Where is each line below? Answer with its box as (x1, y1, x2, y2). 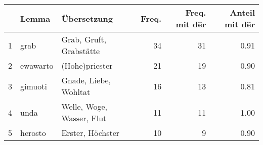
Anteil (230, 7, 255, 18)
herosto (20, 127, 46, 138)
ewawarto (20, 60, 54, 71)
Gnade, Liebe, (61, 74, 111, 86)
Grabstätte (61, 45, 100, 57)
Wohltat (61, 86, 91, 98)
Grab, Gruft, (61, 33, 107, 45)
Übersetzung (61, 12, 113, 24)
